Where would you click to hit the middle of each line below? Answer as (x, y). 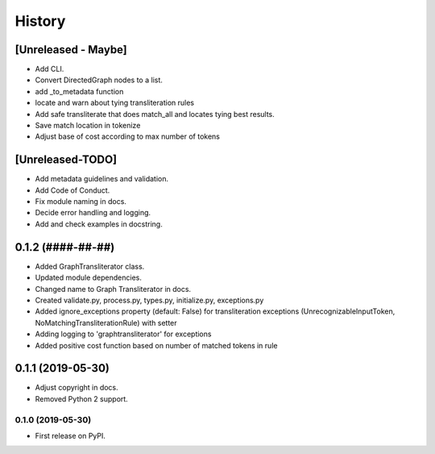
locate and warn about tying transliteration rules (115, 103)
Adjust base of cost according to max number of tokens (128, 136)
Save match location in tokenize (88, 126)
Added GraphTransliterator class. (90, 266)
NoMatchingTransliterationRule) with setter (106, 323)
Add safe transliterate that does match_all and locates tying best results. (155, 114)
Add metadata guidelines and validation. (102, 179)
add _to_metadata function (79, 91)
